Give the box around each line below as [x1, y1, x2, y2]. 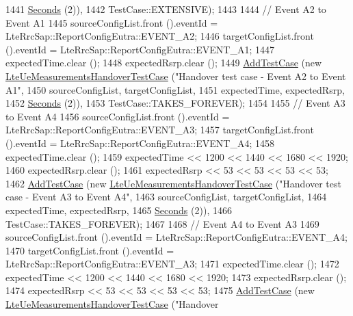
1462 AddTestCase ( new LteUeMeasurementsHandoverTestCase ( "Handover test [5, 176, 341, 190]
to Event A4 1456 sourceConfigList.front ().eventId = [5, 109, 230, 123]
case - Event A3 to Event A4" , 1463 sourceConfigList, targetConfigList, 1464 [5, 189, 327, 204]
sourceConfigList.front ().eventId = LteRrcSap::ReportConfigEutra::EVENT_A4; [5, 230, 348, 244]
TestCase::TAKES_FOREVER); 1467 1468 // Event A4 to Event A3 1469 [5, 216, 319, 231]
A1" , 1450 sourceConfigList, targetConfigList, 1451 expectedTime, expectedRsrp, [5, 82, 345, 96]
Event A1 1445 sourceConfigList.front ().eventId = [5, 15, 218, 29]
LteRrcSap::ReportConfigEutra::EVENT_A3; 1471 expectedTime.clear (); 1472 [5, 256, 339, 271]
